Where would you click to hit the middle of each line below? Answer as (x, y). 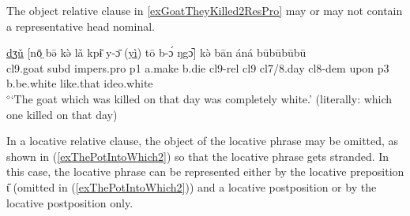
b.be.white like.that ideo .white (80, 83)
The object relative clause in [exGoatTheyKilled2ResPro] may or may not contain (205, 10)
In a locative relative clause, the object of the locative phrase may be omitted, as (203, 141)
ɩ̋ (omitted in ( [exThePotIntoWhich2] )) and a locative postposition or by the (192, 186)
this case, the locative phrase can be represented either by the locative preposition (205, 171)
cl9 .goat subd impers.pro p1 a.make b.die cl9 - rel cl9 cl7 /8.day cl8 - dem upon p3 (198, 67)
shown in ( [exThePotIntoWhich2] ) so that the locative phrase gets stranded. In (198, 156)
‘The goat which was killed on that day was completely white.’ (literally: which (201, 98)
